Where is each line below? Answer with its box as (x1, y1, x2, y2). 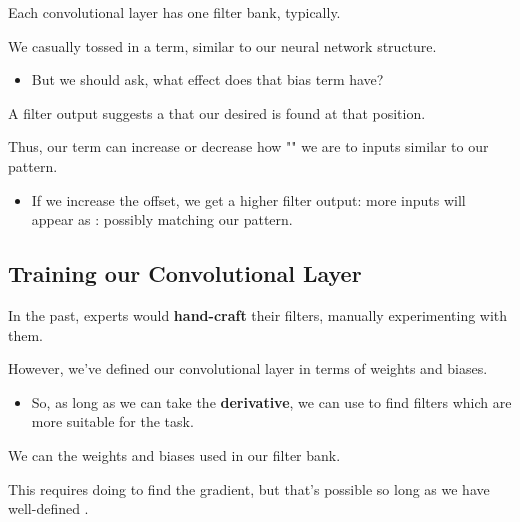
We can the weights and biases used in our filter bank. (8, 444, 341, 465)
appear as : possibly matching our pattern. (31, 209, 293, 230)
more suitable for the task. (31, 411, 194, 432)
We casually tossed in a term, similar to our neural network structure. (8, 35, 437, 56)
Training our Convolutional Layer (8, 258, 362, 289)
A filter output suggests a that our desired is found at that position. (8, 102, 426, 123)
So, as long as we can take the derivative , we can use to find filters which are (31, 391, 512, 412)
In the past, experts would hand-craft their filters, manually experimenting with (8, 304, 508, 325)
